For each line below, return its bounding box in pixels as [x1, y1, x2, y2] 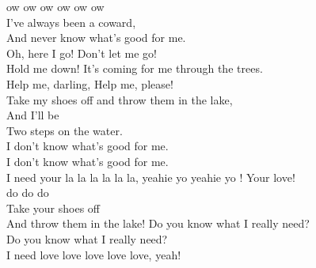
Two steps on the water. [6, 122, 123, 138]
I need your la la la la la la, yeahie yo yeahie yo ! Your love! [6, 168, 295, 185]
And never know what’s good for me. [6, 29, 186, 46]
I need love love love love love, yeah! [6, 246, 181, 262]
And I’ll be [6, 107, 59, 123]
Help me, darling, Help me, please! [6, 75, 173, 92]
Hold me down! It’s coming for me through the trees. [6, 60, 263, 77]
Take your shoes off [6, 199, 101, 216]
